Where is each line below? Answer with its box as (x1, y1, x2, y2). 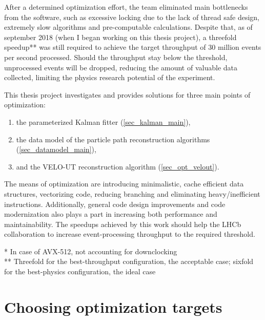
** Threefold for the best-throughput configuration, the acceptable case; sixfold (4, 256, 254, 267)
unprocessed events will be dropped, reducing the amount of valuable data (4, 62, 237, 72)
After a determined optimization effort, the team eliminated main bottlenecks (4, 2, 248, 12)
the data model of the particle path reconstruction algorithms (16, 134, 210, 144)
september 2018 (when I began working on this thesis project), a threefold (4, 31, 237, 42)
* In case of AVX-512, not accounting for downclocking (4, 246, 177, 256)
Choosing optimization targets (4, 296, 222, 317)
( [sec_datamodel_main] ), (16, 144, 96, 155)
